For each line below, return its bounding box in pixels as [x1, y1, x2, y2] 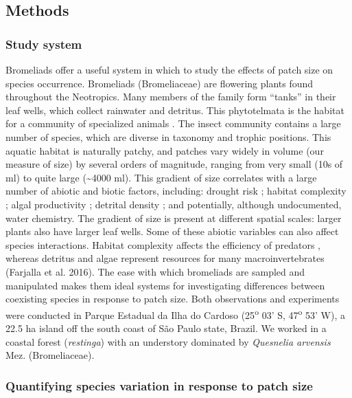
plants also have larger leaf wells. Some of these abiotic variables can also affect [5, 224, 339, 239]
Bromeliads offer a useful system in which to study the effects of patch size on [5, 63, 333, 76]
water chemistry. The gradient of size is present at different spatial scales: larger [5, 210, 342, 225]
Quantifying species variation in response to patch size [5, 377, 313, 394]
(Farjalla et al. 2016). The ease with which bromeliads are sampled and [5, 264, 305, 278]
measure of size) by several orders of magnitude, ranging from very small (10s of [5, 157, 343, 171]
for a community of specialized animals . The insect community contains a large [5, 116, 341, 131]
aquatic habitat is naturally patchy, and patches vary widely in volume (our [5, 143, 324, 157]
